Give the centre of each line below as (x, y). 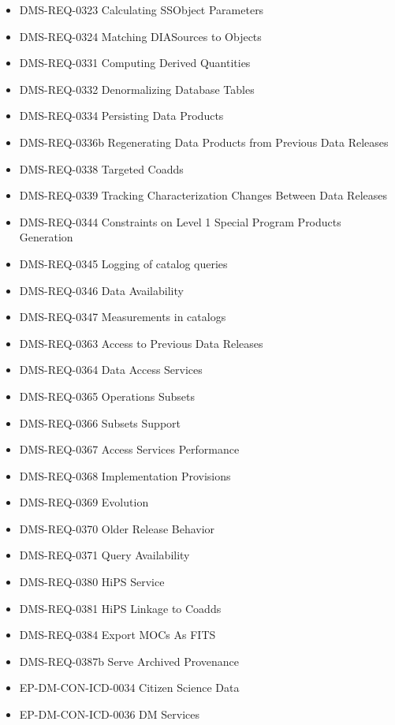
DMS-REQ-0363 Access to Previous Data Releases (141, 343)
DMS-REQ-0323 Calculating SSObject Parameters (142, 9)
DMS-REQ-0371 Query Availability (104, 555)
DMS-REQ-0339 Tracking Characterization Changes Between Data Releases (203, 195)
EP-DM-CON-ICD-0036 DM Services (109, 714)
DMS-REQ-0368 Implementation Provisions (125, 475)
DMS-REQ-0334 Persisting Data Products (121, 116)
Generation (46, 237)
